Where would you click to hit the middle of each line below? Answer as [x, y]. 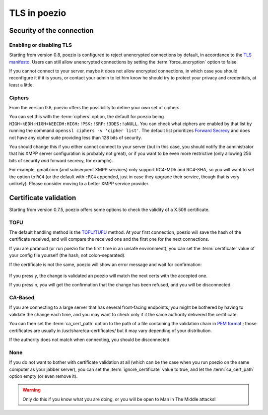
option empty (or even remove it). [43, 376]
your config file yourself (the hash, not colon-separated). [67, 255]
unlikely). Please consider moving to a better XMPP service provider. [79, 183]
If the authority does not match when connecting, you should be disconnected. [90, 340]
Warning [32, 390]
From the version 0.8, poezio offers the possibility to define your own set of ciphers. [95, 108]
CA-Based [22, 298]
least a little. [22, 85]
